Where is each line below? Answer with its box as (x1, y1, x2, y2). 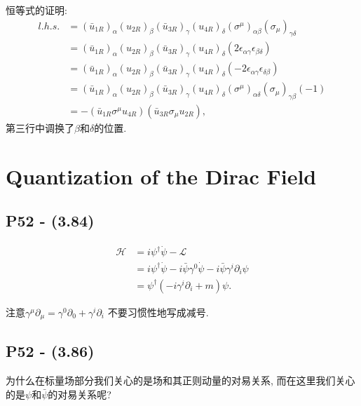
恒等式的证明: (6, 3, 67, 17)
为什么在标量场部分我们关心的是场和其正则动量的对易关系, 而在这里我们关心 (6, 373, 355, 388)
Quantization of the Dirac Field (6, 161, 317, 190)
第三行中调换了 (6, 120, 74, 135)
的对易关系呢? (48, 386, 111, 401)
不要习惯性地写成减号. (107, 304, 209, 319)
